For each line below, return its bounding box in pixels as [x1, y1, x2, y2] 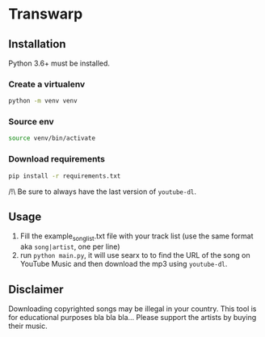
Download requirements [8, 154, 105, 165]
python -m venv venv [8, 97, 78, 105]
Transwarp [8, 5, 83, 23]
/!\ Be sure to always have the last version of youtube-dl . [8, 187, 196, 196]
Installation [8, 37, 66, 51]
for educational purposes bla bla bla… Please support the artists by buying [8, 312, 257, 322]
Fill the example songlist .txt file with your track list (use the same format [19, 231, 254, 243]
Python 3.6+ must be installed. [8, 58, 111, 68]
